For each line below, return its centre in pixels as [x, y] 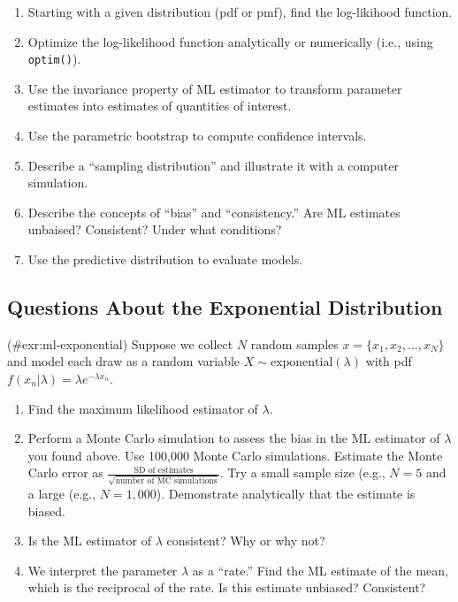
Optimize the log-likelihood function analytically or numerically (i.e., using [230, 41]
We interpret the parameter [103, 570]
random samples [294, 343]
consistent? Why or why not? [246, 541]
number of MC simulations [166, 480]
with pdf [389, 361]
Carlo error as [65, 472]
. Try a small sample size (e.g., [302, 472]
